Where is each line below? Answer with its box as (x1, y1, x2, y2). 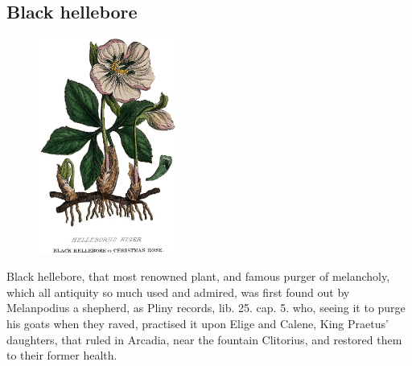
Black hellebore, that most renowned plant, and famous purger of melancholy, (6, 268, 390, 285)
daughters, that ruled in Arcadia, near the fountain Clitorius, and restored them (6, 331, 402, 347)
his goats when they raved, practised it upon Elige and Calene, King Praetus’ (6, 315, 389, 331)
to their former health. (6, 347, 117, 364)
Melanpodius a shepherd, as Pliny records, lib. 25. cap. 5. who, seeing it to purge (6, 299, 406, 316)
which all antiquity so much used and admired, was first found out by (6, 283, 350, 300)
